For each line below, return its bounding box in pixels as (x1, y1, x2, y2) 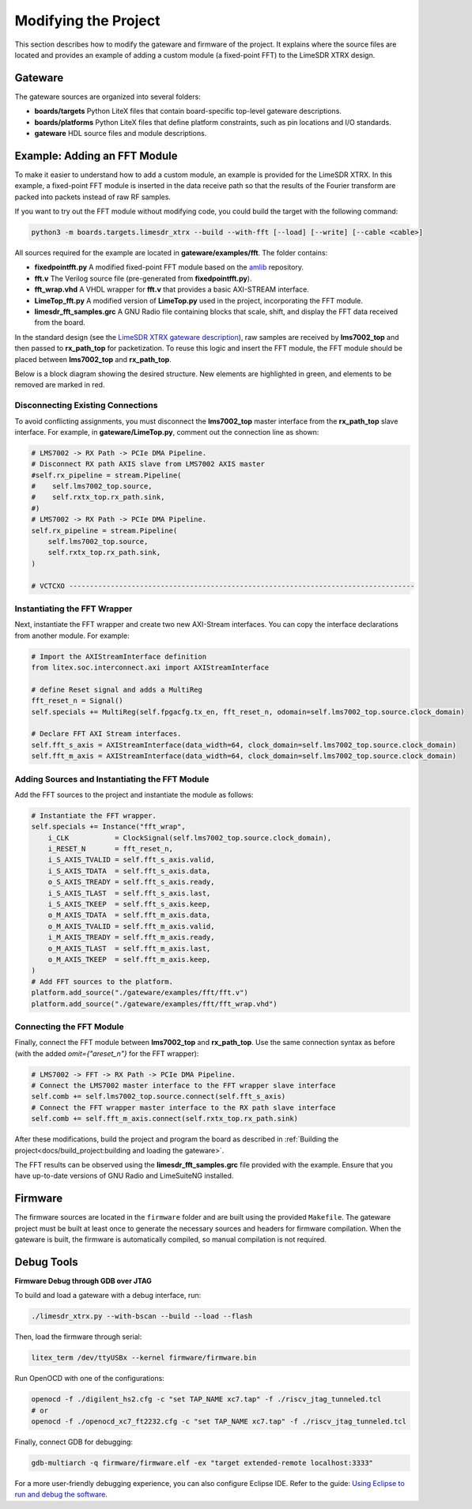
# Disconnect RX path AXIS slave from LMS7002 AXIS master (31, 459, 265, 469)
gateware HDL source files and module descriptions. (34, 129, 207, 138)
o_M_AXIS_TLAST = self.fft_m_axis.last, (47, 944, 211, 953)
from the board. (34, 318, 86, 327)
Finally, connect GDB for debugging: (14, 1437, 134, 1447)
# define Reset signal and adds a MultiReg (31, 685, 203, 694)
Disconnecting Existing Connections (14, 400, 158, 411)
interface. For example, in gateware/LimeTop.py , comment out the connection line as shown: (14, 427, 319, 436)
